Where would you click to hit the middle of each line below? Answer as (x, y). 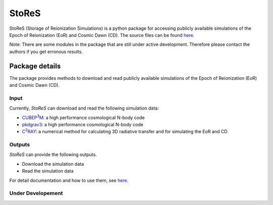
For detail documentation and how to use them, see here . (69, 180)
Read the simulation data (48, 171)
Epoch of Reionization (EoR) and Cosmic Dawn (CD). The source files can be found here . (102, 35)
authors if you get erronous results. (46, 52)
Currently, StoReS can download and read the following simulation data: (84, 108)
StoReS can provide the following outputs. (53, 155)
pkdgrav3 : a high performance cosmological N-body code (83, 124)
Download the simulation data (53, 164)
